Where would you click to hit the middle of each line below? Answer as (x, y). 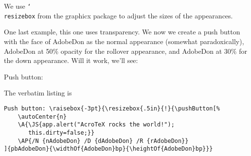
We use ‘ (18, 6)
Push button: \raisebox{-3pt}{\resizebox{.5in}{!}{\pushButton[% (112, 108)
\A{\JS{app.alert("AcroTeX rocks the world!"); (96, 125)
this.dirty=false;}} (62, 133)
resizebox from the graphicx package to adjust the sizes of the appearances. (118, 15)
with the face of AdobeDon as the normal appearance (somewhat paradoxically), (124, 41)
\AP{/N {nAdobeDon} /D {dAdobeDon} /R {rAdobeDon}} (103, 141)
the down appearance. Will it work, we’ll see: (71, 60)
